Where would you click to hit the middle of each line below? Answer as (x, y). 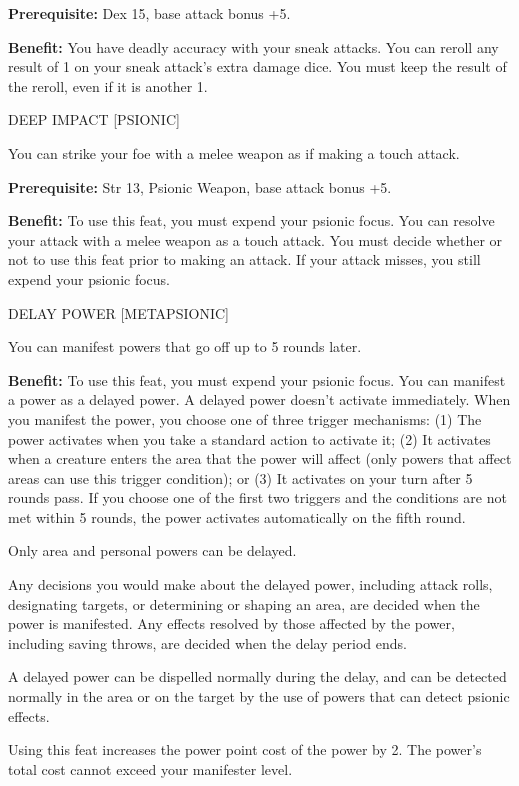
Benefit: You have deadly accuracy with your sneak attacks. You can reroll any (253, 46)
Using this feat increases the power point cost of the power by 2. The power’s (245, 749)
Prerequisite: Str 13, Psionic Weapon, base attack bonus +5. (200, 186)
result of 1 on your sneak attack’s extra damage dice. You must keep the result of (257, 66)
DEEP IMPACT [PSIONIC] (94, 119)
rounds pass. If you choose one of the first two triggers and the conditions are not (257, 497)
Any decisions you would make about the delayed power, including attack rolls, (250, 584)
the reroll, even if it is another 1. (108, 85)
